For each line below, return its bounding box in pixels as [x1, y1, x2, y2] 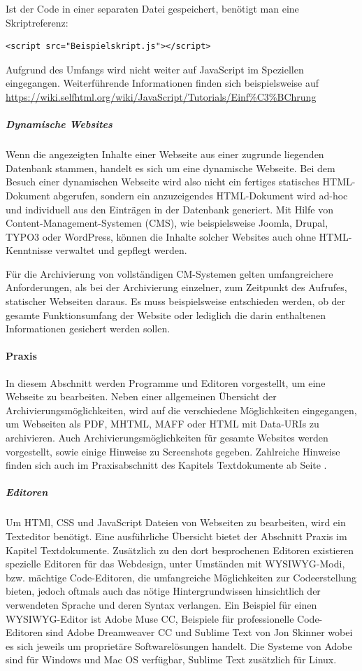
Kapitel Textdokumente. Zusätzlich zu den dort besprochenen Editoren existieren [6, 542, 354, 557]
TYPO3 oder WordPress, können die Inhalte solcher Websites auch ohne [6, 229, 316, 243]
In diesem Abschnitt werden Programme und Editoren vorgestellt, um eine [6, 375, 326, 390]
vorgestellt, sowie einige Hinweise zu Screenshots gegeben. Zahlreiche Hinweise [6, 444, 340, 458]
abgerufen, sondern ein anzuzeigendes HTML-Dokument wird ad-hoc [53, 188, 348, 202]
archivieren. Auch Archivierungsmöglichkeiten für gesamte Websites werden [6, 430, 328, 445]
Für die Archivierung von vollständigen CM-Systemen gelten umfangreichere [6, 266, 333, 281]
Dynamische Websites [6, 117, 113, 132]
